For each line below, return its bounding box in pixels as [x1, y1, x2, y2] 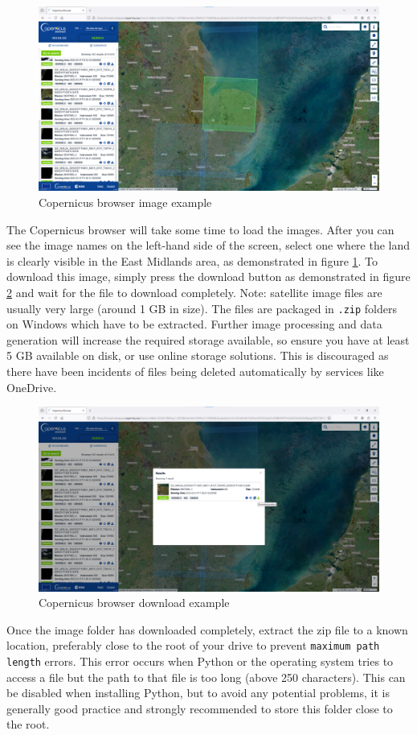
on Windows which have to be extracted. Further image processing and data [6, 316, 382, 332]
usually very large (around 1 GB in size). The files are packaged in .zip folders [6, 299, 397, 316]
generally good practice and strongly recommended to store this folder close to [6, 700, 393, 716]
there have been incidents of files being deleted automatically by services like [6, 362, 384, 379]
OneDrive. [6, 378, 57, 395]
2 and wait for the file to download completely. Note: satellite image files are [6, 283, 382, 300]
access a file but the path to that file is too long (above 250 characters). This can [6, 668, 406, 685]
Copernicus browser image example [39, 193, 212, 210]
